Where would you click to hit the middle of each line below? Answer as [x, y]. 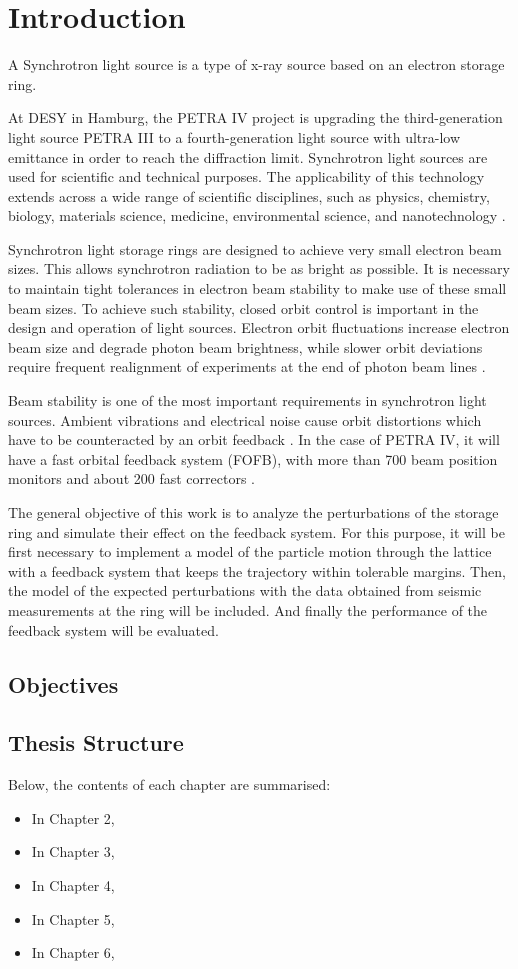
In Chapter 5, [73, 918]
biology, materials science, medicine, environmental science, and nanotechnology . [257, 215]
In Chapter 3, [73, 851]
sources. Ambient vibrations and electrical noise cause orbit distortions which [245, 419]
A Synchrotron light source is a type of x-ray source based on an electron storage [256, 64]
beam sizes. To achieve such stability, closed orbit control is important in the [243, 307]
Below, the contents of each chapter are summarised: [169, 784]
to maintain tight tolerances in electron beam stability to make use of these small [257, 288]
